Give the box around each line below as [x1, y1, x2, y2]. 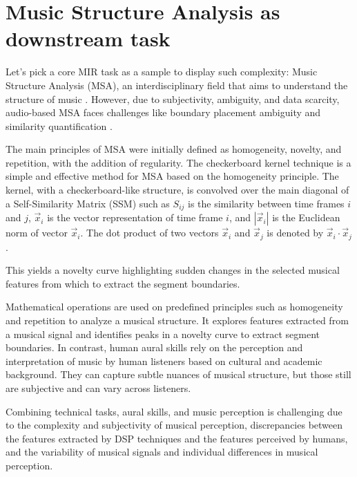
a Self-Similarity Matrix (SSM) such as [6, 196, 170, 210]
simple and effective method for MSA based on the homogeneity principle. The [6, 169, 339, 183]
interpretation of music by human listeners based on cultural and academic [6, 353, 322, 368]
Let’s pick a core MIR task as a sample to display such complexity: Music [6, 64, 318, 79]
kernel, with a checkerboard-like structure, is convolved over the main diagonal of [6, 183, 349, 197]
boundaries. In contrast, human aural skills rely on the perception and [6, 340, 303, 355]
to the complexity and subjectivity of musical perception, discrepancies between [6, 418, 343, 432]
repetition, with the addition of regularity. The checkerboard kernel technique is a [6, 155, 351, 169]
